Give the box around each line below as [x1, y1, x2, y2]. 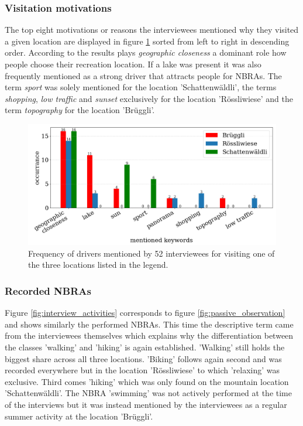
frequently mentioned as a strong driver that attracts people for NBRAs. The [5, 69, 282, 81]
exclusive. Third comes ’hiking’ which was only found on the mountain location [5, 375, 289, 387]
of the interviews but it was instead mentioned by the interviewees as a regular [5, 398, 287, 410]
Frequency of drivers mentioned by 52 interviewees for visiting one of [28, 247, 275, 259]
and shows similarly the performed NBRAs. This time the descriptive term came [5, 318, 294, 330]
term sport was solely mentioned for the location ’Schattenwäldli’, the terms [5, 81, 277, 93]
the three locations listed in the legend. [28, 258, 168, 271]
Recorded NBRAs [5, 283, 91, 298]
